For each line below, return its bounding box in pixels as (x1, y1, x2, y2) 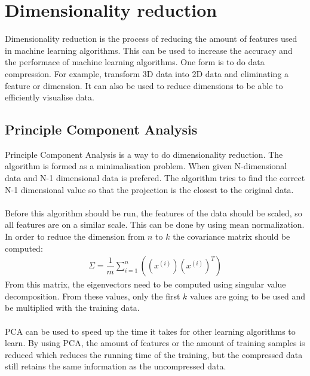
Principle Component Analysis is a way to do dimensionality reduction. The (5, 148, 283, 160)
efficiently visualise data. (5, 91, 94, 103)
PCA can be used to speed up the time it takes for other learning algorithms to (5, 325, 296, 337)
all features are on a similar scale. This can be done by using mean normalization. (5, 218, 305, 231)
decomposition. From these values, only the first (5, 289, 180, 302)
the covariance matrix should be (173, 230, 290, 243)
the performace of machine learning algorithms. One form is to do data (5, 56, 265, 68)
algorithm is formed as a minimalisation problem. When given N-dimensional (5, 160, 287, 172)
